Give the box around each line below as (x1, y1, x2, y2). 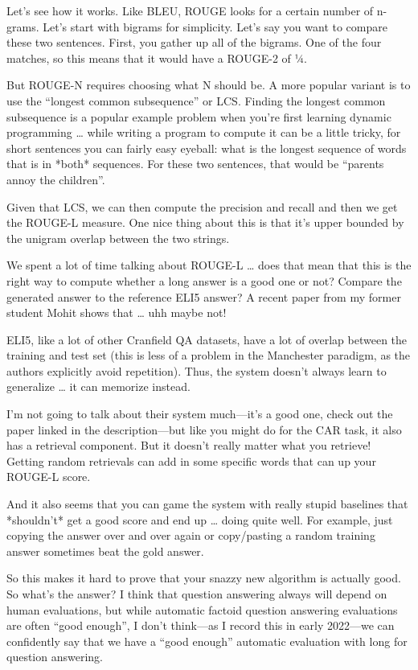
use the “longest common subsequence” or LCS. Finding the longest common (6, 92, 386, 109)
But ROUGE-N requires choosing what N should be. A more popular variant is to (6, 76, 411, 93)
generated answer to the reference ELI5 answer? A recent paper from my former (6, 288, 401, 305)
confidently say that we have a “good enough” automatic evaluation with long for (6, 632, 408, 649)
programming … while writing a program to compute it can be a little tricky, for (6, 124, 401, 141)
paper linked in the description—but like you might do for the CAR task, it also (6, 421, 402, 438)
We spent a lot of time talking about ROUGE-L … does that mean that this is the (6, 257, 412, 273)
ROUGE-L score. (6, 468, 91, 485)
